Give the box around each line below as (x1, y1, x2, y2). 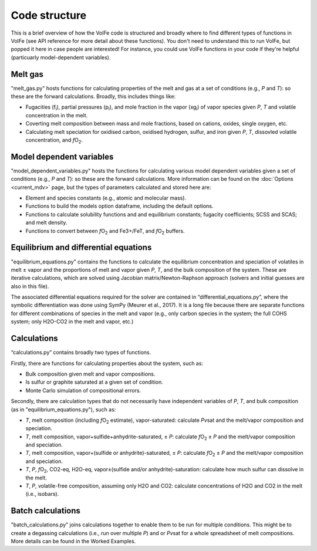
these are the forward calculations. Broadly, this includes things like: (11, 93, 176, 100)
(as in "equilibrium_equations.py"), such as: (11, 405, 116, 413)
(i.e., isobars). (25, 491, 59, 498)
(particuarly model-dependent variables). (11, 53, 111, 61)
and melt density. (25, 219, 68, 226)
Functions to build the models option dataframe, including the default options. (25, 202, 214, 209)
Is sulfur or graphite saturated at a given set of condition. (25, 378, 164, 386)
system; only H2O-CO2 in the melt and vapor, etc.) (11, 318, 134, 325)
